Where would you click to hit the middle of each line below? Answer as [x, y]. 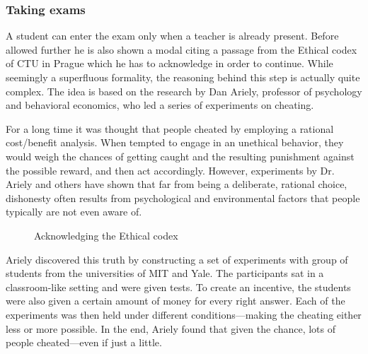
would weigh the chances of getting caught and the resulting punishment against [180, 156]
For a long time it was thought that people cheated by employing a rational [170, 128]
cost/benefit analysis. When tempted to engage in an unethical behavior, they [175, 142]
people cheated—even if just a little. [84, 342]
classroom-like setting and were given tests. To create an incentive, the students [178, 287]
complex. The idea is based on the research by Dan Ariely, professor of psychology [184, 91]
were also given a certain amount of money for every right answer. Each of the [176, 301]
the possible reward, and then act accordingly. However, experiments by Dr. [170, 170]
